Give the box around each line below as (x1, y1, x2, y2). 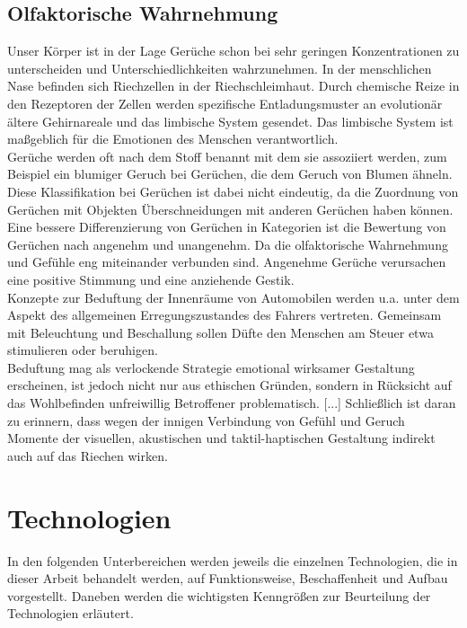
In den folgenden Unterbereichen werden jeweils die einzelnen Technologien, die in (7, 551, 458, 570)
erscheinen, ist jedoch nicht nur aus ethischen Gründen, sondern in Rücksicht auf (7, 376, 452, 394)
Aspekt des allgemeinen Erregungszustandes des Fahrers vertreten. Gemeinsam (7, 305, 442, 324)
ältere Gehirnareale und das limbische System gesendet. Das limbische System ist (7, 111, 454, 130)
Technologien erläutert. (7, 604, 134, 623)
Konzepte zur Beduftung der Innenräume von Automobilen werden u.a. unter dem (7, 287, 460, 306)
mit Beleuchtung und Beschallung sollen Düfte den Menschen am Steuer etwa (7, 323, 434, 341)
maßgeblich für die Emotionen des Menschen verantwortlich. (7, 129, 339, 148)
